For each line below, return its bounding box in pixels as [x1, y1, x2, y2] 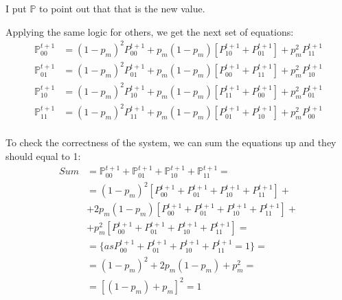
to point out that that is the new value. [39, 1, 205, 15]
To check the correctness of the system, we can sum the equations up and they [5, 135, 337, 150]
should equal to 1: [5, 148, 81, 163]
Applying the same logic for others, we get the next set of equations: [5, 24, 294, 38]
